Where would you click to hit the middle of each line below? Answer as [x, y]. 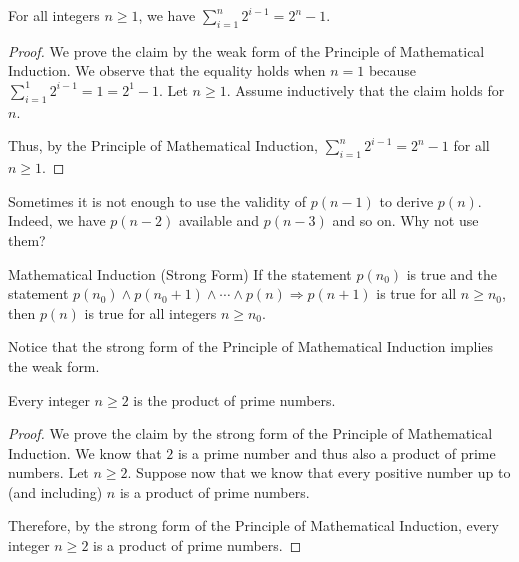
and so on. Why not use [405, 220]
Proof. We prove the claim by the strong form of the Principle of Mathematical [250, 433]
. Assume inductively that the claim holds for [365, 89]
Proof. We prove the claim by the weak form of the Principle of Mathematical [246, 50]
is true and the [452, 273]
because [392, 70]
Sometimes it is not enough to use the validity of [157, 200]
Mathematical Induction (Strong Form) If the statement [180, 273]
